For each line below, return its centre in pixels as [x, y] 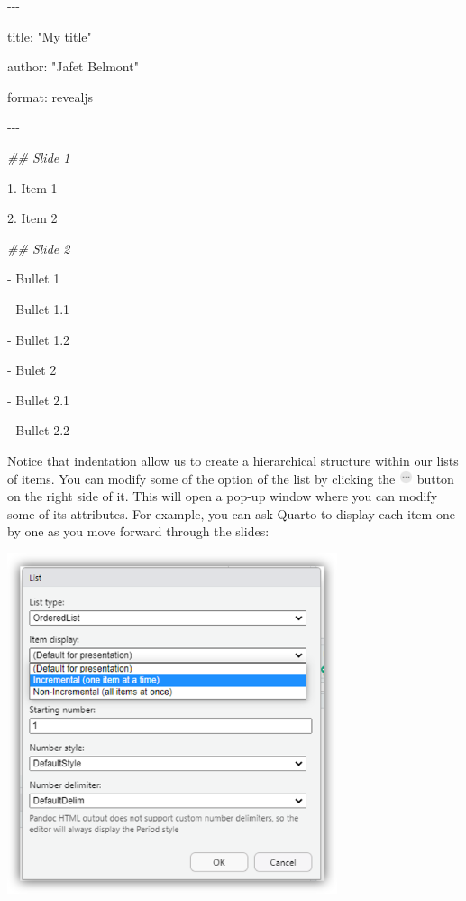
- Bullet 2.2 [39, 430]
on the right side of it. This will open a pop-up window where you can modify [223, 496]
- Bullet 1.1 [39, 308]
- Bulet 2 [32, 370]
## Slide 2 [39, 248]
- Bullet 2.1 [39, 399]
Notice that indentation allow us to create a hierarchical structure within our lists [233, 460]
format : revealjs [50, 96]
